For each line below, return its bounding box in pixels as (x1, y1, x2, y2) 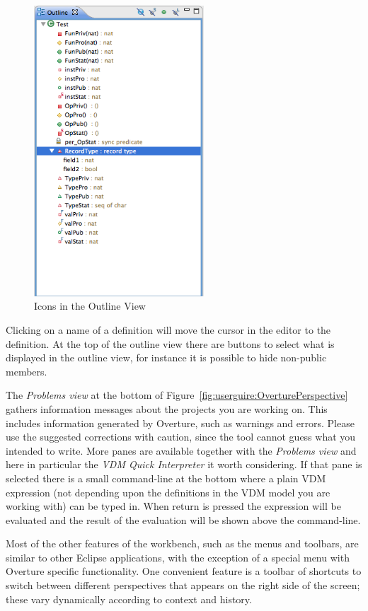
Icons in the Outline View (34, 298, 146, 313)
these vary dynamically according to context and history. (6, 591, 252, 606)
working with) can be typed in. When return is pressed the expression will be (6, 499, 341, 513)
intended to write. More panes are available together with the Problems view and (6, 443, 357, 458)
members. (6, 363, 47, 378)
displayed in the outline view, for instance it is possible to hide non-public (6, 350, 327, 365)
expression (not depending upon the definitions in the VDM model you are (6, 484, 330, 499)
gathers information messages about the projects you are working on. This (6, 401, 328, 416)
